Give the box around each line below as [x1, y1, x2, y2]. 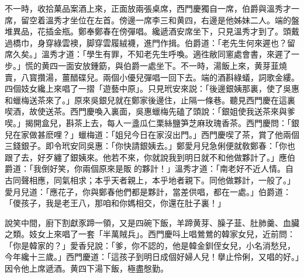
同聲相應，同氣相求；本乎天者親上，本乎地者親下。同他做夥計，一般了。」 [12, 173, 295, 186]
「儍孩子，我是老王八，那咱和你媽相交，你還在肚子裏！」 [5, 197, 226, 209]
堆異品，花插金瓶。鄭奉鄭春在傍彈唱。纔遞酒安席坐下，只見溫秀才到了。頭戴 [5, 25, 299, 37]
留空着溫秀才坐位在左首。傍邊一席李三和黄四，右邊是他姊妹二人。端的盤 [20, 13, 299, 26]
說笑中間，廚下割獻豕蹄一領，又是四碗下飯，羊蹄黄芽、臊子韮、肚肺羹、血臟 [5, 216, 299, 228]
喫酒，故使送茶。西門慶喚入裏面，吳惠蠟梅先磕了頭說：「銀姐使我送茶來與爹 [5, 105, 295, 117]
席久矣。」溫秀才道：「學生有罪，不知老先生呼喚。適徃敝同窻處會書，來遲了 [5, 48, 291, 60]
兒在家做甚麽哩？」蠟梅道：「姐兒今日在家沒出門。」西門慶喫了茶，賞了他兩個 [5, 128, 299, 140]
